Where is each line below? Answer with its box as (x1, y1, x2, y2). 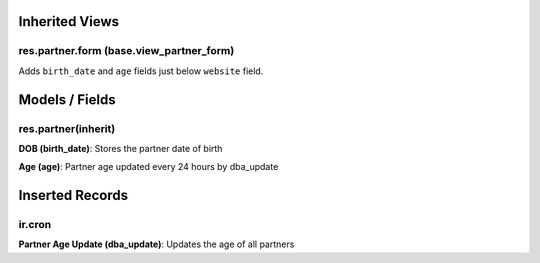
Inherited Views (18, 13, 120, 30)
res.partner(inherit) (18, 121, 116, 135)
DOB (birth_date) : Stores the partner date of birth (18, 142, 223, 154)
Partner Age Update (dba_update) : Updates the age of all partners (18, 238, 295, 250)
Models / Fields (18, 91, 116, 108)
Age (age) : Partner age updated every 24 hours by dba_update (18, 161, 279, 173)
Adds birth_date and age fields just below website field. (18, 65, 264, 77)
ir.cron (18, 218, 52, 232)
